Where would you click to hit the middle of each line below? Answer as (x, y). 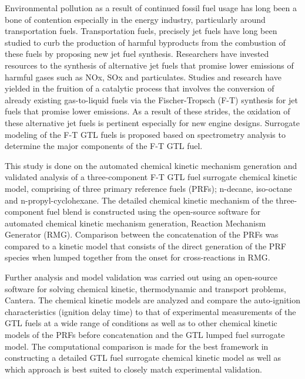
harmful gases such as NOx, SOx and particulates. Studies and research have (143, 77)
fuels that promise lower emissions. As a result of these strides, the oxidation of (148, 111)
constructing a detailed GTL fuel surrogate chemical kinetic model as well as (143, 358)
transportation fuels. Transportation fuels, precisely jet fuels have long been (141, 31)
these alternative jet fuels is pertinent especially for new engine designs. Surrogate (152, 122)
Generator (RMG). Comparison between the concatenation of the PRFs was (142, 234)
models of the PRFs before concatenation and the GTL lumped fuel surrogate (145, 335)
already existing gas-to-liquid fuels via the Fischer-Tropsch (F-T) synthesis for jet (151, 99)
